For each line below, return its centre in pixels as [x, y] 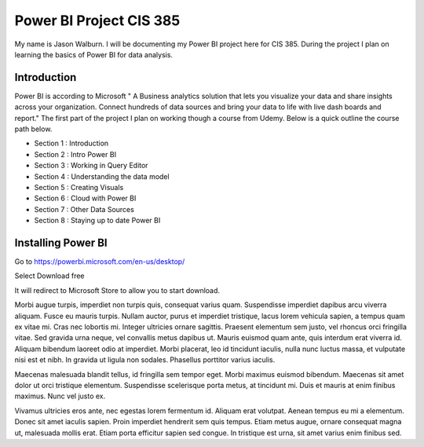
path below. [33, 129]
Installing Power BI [61, 242]
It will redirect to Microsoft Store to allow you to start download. [117, 290]
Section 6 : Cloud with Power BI [85, 198]
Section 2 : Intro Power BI [75, 154]
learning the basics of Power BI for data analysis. [93, 54]
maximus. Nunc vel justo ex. [60, 396]
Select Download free [50, 276]
